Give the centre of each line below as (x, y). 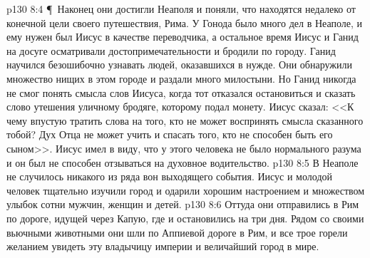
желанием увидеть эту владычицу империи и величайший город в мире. (163, 246)
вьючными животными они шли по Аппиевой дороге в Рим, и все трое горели (177, 232)
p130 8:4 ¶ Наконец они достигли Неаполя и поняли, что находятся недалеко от (181, 9)
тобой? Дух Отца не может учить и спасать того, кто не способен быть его (170, 134)
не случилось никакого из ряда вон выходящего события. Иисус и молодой (169, 176)
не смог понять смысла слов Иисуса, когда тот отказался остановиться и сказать (181, 92)
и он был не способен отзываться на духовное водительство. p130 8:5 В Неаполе (183, 162)
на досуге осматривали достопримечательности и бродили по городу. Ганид (171, 50)
